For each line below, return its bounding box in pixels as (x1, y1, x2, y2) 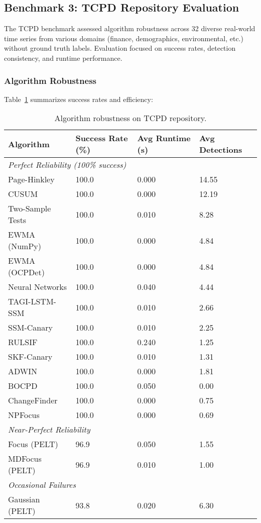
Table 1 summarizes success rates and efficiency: (4, 93, 153, 104)
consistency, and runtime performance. (4, 52, 122, 63)
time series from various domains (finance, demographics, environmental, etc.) (4, 33, 243, 43)
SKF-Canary (8, 351, 53, 363)
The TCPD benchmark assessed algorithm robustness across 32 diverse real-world (4, 23, 255, 34)
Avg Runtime (137, 132, 191, 144)
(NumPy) (8, 240, 42, 252)
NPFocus (8, 409, 40, 421)
